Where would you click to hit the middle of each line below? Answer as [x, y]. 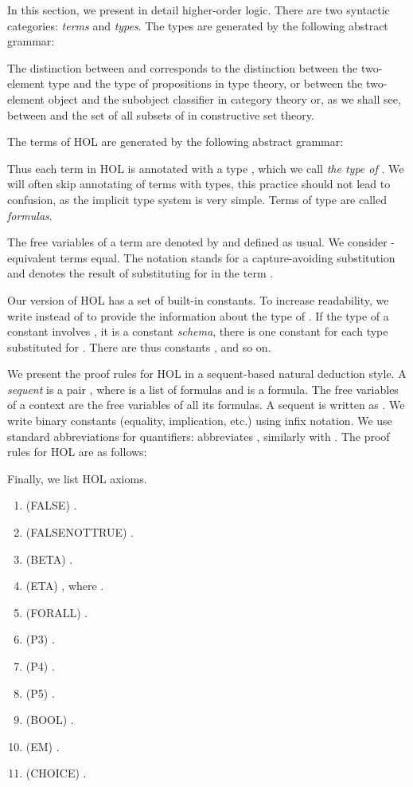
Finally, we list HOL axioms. [77, 478]
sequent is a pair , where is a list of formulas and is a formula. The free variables [203, 389]
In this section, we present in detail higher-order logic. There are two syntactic [199, 10]
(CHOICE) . [56, 773]
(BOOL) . [50, 720]
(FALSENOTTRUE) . [80, 532]
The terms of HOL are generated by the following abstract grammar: [175, 142]
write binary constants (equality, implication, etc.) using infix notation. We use [200, 421]
